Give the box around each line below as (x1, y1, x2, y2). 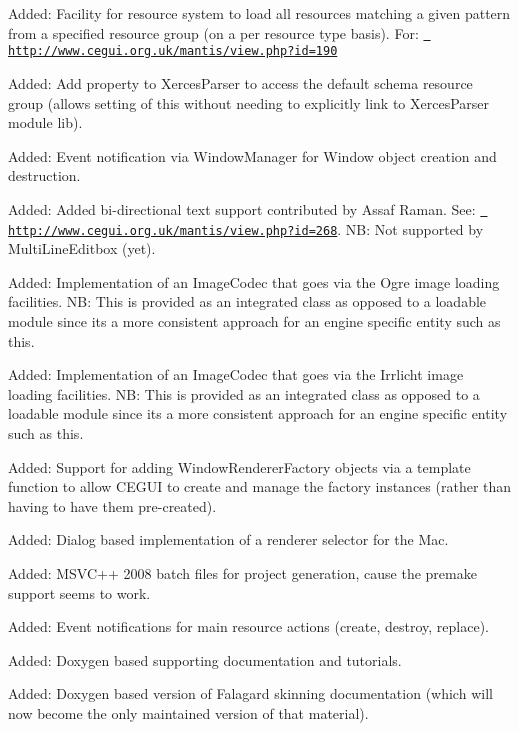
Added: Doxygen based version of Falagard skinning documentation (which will (8, 683, 493, 704)
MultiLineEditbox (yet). (8, 238, 156, 259)
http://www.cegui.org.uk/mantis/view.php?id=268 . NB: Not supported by (8, 218, 484, 239)
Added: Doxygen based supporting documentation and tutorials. (8, 649, 402, 670)
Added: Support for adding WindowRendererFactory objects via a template (8, 456, 471, 477)
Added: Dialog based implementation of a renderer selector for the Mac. (8, 529, 449, 550)
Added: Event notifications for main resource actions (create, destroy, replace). (8, 616, 490, 637)
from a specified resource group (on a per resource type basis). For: (8, 22, 419, 43)
